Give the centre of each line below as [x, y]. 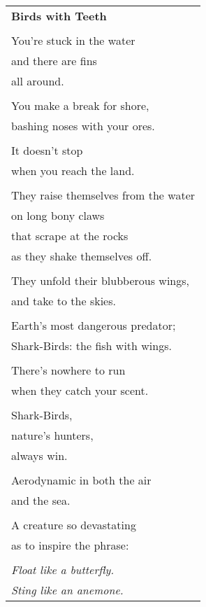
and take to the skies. [64, 301]
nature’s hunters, [52, 435]
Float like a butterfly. [63, 570]
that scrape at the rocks [70, 236]
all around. [38, 81]
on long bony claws [58, 215]
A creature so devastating [74, 525]
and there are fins [54, 61]
